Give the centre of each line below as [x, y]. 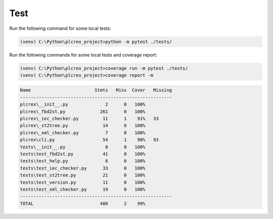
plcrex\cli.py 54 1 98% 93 [89, 140]
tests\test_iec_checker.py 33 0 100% [83, 168]
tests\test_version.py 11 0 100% [83, 182]
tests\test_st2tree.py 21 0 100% [83, 175]
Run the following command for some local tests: [60, 28]
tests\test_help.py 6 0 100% [83, 161]
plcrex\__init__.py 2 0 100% [83, 104]
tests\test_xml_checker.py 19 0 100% [83, 189]
